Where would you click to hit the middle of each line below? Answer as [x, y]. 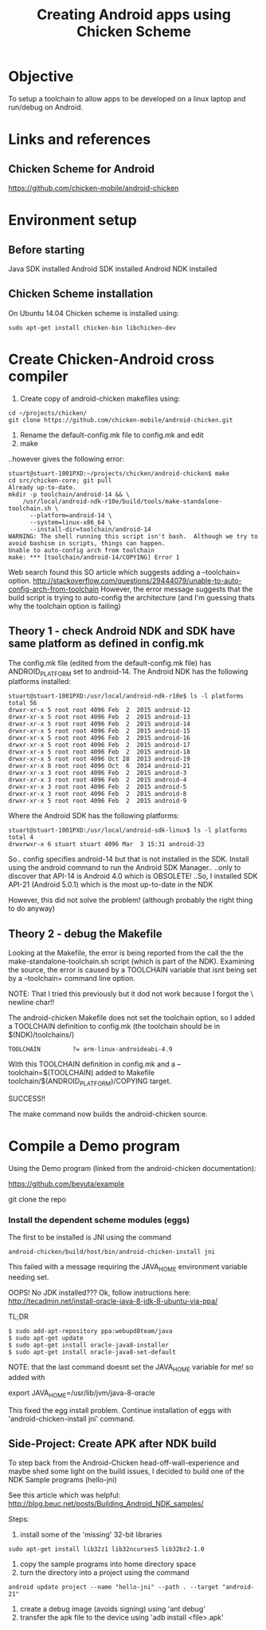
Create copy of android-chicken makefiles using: [100, 398]
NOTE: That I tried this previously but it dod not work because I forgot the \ [131, 994]
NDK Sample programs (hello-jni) [63, 1480]
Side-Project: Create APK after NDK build [113, 1444]
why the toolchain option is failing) [65, 606]
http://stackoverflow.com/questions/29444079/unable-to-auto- [137, 580]
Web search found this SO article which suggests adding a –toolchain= [124, 572]
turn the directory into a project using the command [104, 1573]
